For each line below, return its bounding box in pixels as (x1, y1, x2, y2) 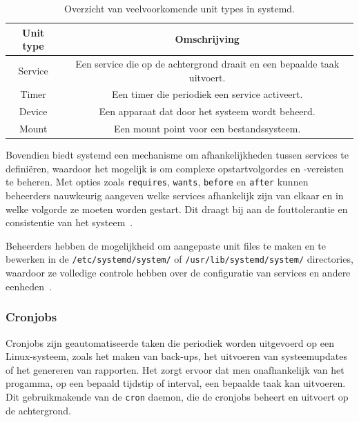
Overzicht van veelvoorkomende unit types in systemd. (64, 1, 295, 15)
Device (19, 104, 48, 119)
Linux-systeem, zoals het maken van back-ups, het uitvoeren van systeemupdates (6, 349, 347, 363)
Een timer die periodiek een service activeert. (111, 87, 303, 101)
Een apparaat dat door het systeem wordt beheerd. (99, 104, 316, 119)
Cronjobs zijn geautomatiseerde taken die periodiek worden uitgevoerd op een (6, 335, 334, 350)
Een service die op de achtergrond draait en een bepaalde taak (75, 57, 340, 71)
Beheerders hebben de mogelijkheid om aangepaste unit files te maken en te (6, 238, 327, 252)
